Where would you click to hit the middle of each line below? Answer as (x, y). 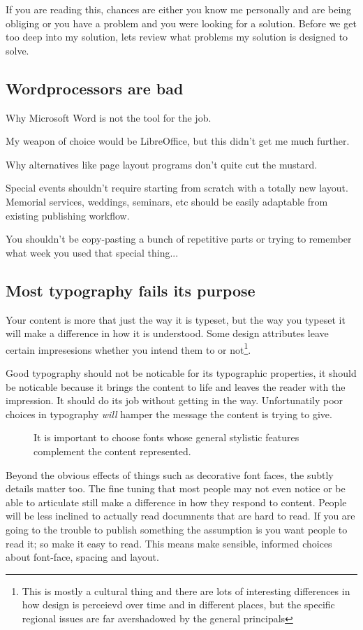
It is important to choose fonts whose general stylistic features (166, 437)
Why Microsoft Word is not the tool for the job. (109, 117)
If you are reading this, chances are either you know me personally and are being (179, 9)
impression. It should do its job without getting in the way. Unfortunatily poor (175, 400)
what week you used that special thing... (92, 252)
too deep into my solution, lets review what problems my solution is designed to (177, 37)
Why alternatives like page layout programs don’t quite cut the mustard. (162, 164)
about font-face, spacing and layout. (82, 557)
